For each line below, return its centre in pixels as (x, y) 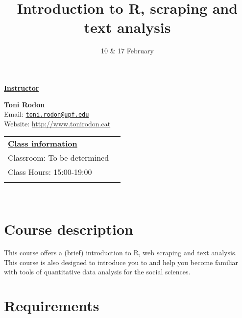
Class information (43, 144)
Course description (69, 229)
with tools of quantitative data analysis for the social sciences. (97, 272)
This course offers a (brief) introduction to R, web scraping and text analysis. (121, 253)
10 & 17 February (127, 51)
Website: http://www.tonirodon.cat (57, 123)
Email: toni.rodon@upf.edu (47, 114)
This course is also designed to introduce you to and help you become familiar (121, 262)
